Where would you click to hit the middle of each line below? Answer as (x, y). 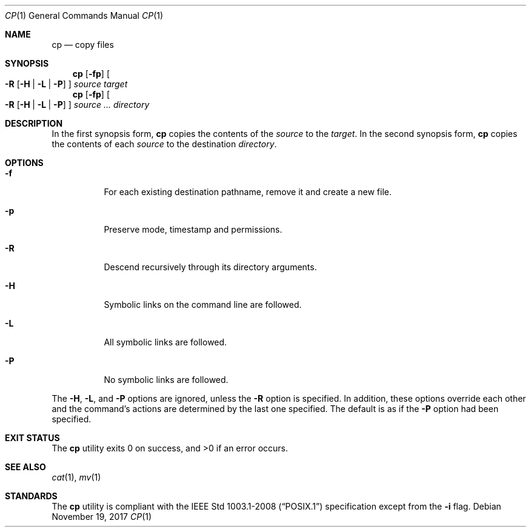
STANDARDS (31, 496)
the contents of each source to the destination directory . (164, 144)
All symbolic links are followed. (165, 342)
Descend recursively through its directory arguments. (210, 267)
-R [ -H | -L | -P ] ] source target (66, 84)
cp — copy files (83, 45)
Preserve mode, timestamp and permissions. (193, 229)
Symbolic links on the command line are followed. (203, 304)
